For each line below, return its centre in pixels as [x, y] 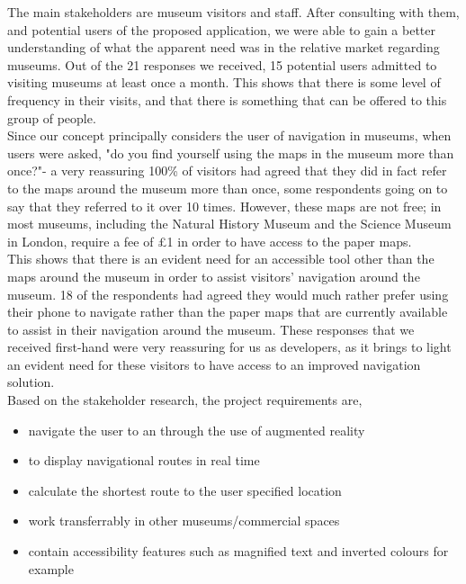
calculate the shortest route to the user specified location [185, 490]
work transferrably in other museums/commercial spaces [184, 521]
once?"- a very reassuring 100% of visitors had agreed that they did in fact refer [227, 171]
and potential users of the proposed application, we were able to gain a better [221, 29]
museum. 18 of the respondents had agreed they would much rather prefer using [228, 294]
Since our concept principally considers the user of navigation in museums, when [229, 135]
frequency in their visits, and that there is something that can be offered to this [227, 99]
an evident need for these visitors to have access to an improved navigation [214, 364]
